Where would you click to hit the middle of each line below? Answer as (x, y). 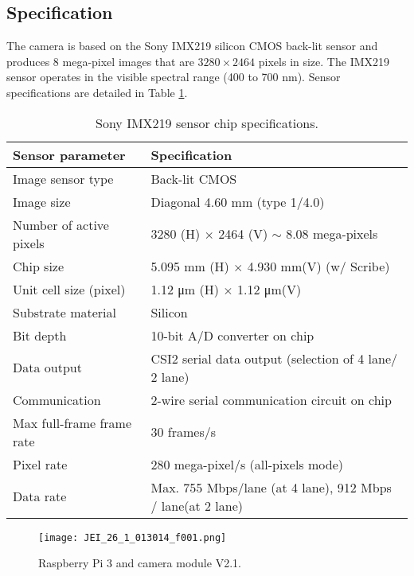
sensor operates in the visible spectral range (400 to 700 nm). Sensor (174, 77)
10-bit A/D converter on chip (232, 335)
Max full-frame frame (72, 422)
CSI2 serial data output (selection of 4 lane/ (274, 358)
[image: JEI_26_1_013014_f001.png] (133, 537)
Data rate (40, 496)
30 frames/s (184, 432)
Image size (42, 201)
